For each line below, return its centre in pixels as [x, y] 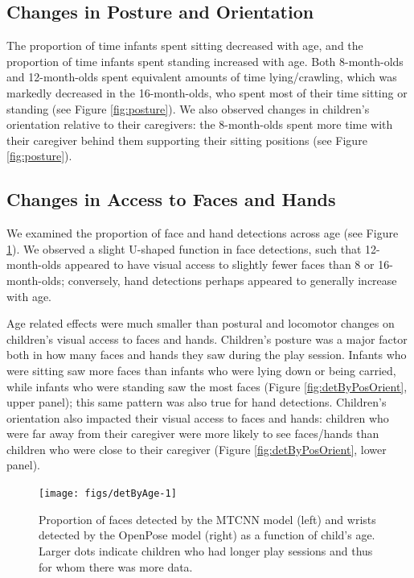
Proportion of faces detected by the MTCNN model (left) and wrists [207, 519]
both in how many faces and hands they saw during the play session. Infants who [207, 355]
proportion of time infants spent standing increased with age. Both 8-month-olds [205, 61]
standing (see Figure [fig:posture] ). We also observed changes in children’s [188, 108]
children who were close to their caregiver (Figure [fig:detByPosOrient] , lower [197, 449]
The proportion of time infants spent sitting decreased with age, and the [185, 45]
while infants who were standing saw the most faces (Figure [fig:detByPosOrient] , [207, 386]
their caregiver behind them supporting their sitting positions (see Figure [187, 140]
